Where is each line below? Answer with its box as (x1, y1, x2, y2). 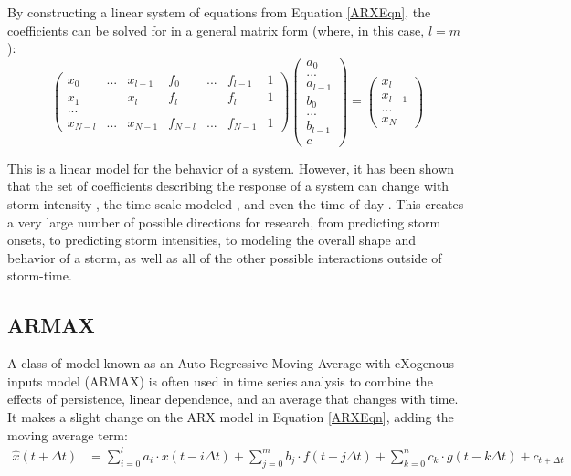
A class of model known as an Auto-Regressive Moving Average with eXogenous (7, 354, 455, 373)
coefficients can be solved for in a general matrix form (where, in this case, (7, 20, 425, 39)
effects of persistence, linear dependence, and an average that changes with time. (7, 389, 459, 408)
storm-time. (7, 266, 72, 285)
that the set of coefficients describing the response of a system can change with (7, 176, 449, 196)
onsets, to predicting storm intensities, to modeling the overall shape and (7, 230, 417, 249)
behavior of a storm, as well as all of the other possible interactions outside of (7, 248, 442, 267)
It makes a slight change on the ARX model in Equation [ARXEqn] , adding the (7, 407, 454, 427)
